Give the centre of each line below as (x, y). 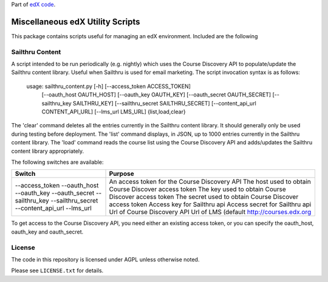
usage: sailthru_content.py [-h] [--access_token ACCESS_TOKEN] (109, 86)
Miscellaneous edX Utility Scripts (76, 22)
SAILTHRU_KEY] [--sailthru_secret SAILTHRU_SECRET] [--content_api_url (165, 103)
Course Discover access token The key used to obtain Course (198, 189)
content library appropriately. (48, 151)
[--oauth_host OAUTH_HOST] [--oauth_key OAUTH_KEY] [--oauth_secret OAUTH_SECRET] (156, 95)
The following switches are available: (57, 162)
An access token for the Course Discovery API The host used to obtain (210, 182)
